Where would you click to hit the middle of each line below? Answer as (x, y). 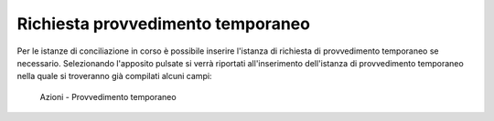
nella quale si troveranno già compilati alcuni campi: (114, 76)
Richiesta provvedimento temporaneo (164, 24)
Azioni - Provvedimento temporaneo (108, 96)
